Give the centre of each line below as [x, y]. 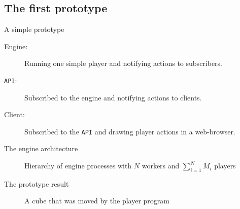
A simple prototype [34, 29]
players [225, 166]
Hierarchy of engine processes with [78, 166]
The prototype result [37, 183]
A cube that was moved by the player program [97, 201]
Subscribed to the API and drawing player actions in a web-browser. [130, 131]
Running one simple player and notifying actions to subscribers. [124, 63]
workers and [161, 166]
